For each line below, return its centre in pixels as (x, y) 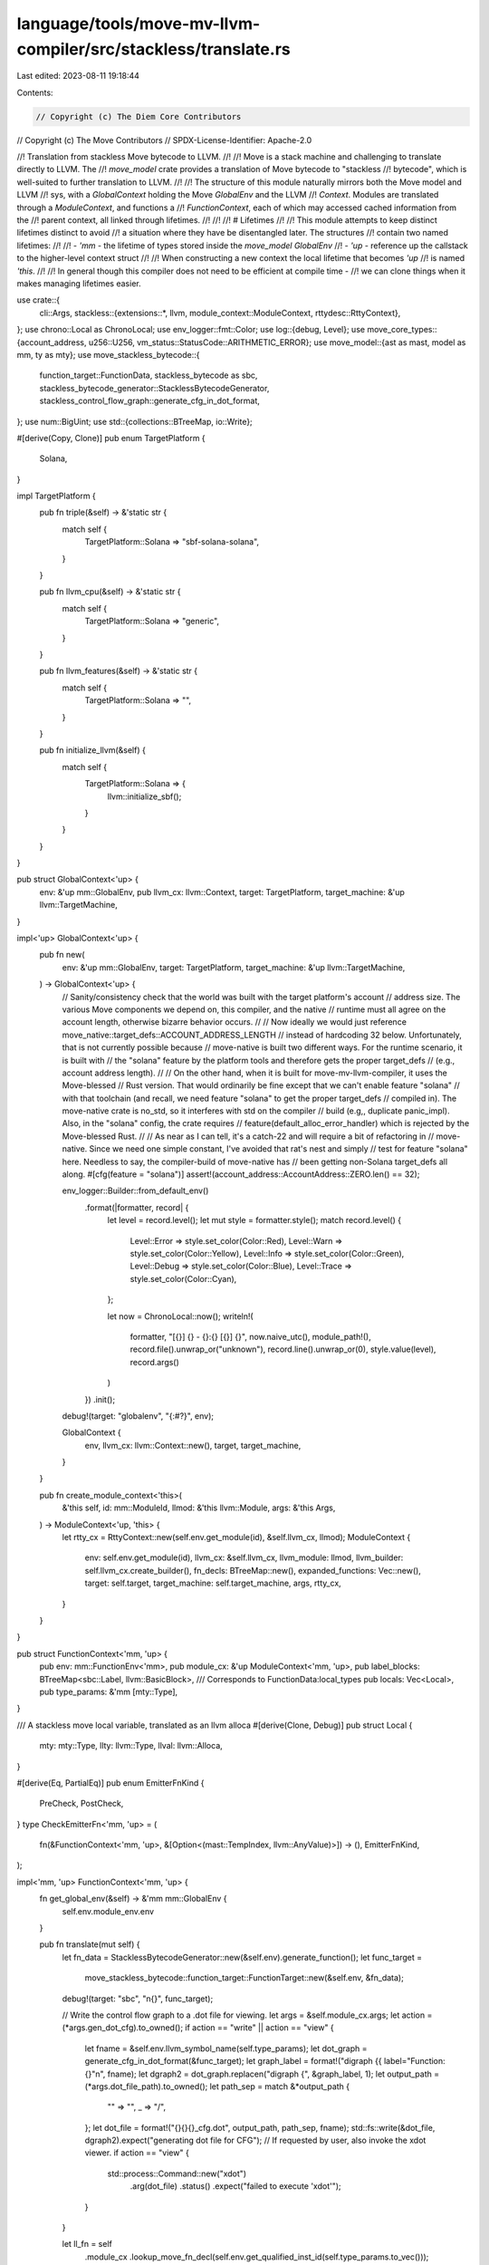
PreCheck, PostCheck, (81, 1804)
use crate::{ (38, 300)
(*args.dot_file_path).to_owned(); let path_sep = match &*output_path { (217, 2086)
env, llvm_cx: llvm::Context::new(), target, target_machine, (193, 1445)
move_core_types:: (403, 330)
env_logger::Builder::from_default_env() (135, 1190)
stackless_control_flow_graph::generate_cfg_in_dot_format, (149, 401)
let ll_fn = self (87, 2244)
